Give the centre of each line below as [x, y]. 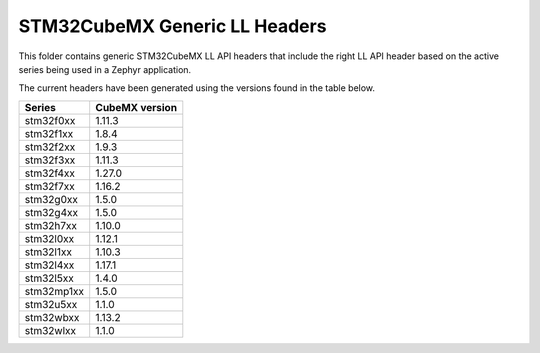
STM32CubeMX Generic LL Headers [172, 26]
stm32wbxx [52, 317]
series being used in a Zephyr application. [105, 69]
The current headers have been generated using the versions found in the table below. [196, 88]
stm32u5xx [51, 304]
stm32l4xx [49, 265]
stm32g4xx [51, 212]
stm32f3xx [50, 160]
